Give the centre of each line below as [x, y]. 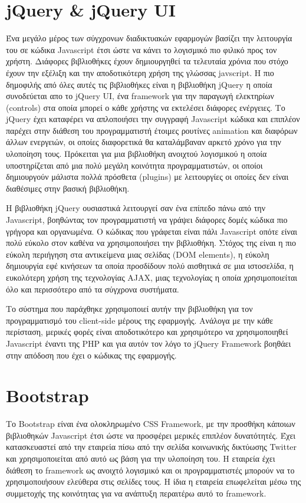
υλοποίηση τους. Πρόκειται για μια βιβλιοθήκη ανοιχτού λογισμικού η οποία [136, 154]
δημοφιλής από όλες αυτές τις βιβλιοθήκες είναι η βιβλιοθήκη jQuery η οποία [139, 84]
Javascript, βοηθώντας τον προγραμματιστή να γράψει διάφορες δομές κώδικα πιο [147, 220]
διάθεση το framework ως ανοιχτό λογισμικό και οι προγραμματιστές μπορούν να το [150, 470]
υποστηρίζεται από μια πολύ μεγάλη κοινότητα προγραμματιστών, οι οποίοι [134, 165]
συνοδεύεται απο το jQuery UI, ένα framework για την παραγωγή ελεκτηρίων [140, 96]
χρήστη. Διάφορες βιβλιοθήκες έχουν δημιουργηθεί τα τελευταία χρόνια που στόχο [147, 61]
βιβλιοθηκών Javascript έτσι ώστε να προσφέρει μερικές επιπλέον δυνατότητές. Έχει [151, 435]
